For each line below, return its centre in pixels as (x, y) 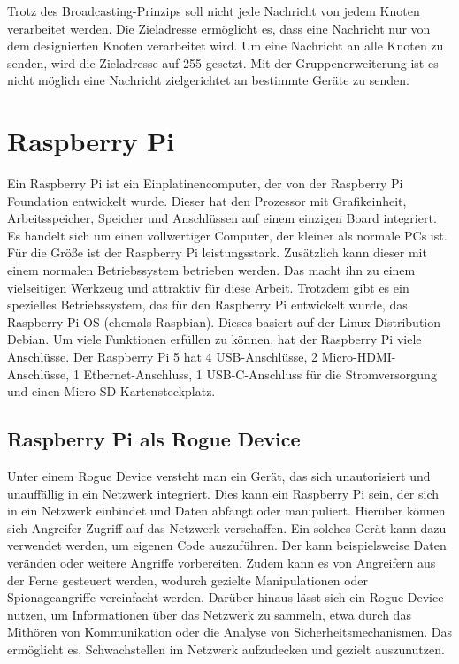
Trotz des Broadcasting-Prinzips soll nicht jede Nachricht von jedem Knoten (214, 11)
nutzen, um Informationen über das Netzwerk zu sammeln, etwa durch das (209, 614)
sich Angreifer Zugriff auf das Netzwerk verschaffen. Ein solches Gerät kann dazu (227, 527)
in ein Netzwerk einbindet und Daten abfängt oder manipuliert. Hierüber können (226, 511)
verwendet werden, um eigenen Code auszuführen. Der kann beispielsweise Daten (227, 545)
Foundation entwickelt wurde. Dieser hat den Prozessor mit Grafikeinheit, (207, 200)
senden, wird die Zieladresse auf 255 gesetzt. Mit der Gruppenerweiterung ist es (223, 62)
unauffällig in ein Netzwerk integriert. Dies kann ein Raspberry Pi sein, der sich (223, 493)
